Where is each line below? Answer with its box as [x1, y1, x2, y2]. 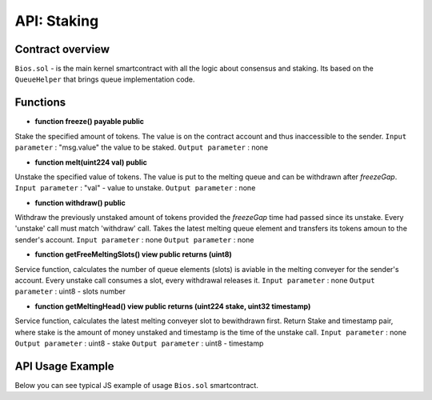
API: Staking [14, 12, 99, 30]
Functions [14, 96, 66, 110]
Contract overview [14, 42, 110, 56]
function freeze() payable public [34, 117, 144, 126]
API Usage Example [14, 359, 114, 373]
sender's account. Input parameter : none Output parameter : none [14, 234, 254, 244]
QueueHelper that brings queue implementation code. [14, 74, 195, 84]
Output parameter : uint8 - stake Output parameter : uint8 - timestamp [14, 338, 264, 348]
